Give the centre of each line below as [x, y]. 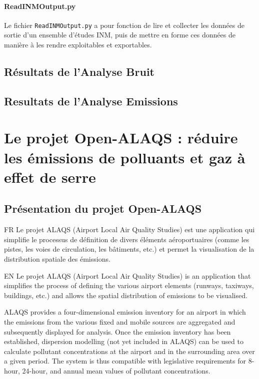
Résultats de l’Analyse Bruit [79, 72]
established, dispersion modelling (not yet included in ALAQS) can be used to [124, 341]
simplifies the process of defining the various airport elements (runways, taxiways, [129, 285]
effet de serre [50, 177]
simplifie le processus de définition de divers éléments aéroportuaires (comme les [127, 239]
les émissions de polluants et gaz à [125, 157]
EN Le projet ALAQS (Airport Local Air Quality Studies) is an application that [127, 275]
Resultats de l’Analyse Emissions [91, 101]
